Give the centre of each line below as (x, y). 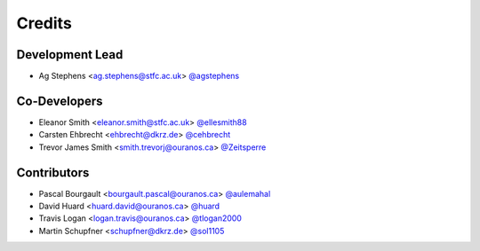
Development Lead (70, 55)
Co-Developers (60, 101)
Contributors (53, 173)
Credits (44, 23)
